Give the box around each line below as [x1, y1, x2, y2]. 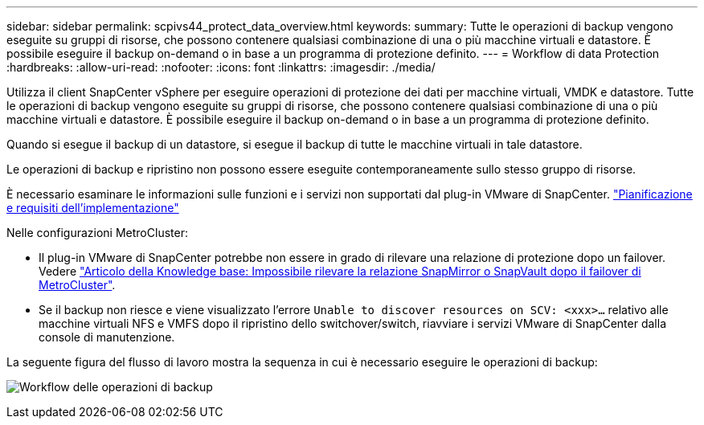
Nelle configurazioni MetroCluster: [6, 226, 188, 239]
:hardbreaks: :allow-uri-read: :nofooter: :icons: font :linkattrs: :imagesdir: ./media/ [6, 60, 436, 74]
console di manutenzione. [39, 330, 175, 344]
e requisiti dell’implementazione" [6, 201, 179, 215]
